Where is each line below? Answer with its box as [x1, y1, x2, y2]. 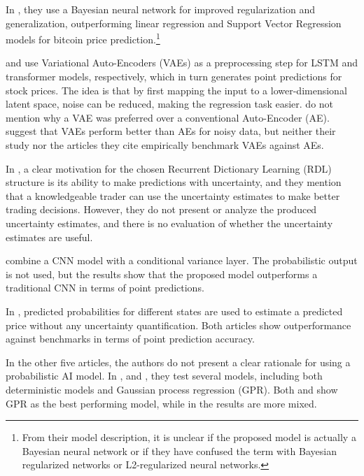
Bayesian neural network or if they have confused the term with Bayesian [22, 443, 337, 458]
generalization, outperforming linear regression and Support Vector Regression [6, 15, 342, 30]
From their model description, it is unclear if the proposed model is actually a [22, 430, 356, 445]
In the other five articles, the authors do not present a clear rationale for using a [6, 354, 351, 369]
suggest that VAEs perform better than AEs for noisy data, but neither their [6, 124, 336, 138]
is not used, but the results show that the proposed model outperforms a [6, 266, 318, 281]
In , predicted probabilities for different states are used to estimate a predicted [6, 303, 343, 318]
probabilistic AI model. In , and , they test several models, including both [6, 368, 323, 383]
